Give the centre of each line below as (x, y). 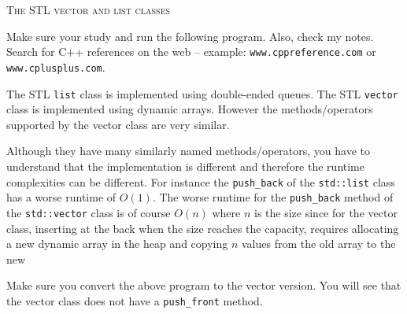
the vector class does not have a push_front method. (135, 300)
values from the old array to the (318, 244)
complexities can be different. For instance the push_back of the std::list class (201, 181)
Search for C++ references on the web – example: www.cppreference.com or (191, 52)
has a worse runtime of (61, 197)
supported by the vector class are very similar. (118, 124)
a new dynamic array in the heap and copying (117, 244)
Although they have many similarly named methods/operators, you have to (188, 151)
